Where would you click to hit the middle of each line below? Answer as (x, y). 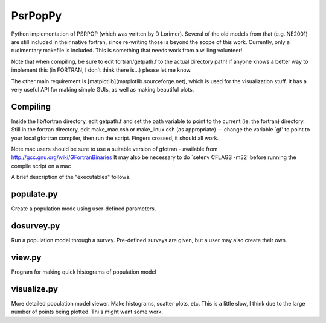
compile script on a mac (41, 166)
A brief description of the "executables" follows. (71, 177)
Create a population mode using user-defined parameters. (84, 209)
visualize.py (35, 289)
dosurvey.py (36, 226)
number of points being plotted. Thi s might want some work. (87, 312)
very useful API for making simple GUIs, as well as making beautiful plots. (103, 89)
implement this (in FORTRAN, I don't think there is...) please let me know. (101, 70)
